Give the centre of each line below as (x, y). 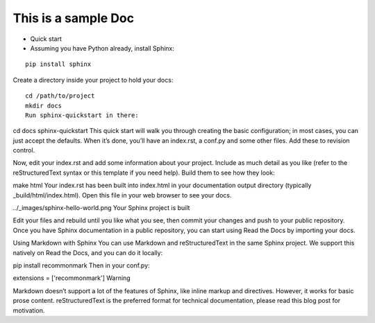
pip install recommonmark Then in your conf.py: (81, 265)
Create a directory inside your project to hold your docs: (93, 80)
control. (24, 150)
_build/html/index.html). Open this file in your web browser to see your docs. (122, 195)
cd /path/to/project (60, 96)
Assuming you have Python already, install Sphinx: (102, 48)
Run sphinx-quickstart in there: (82, 115)
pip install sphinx (58, 64)
